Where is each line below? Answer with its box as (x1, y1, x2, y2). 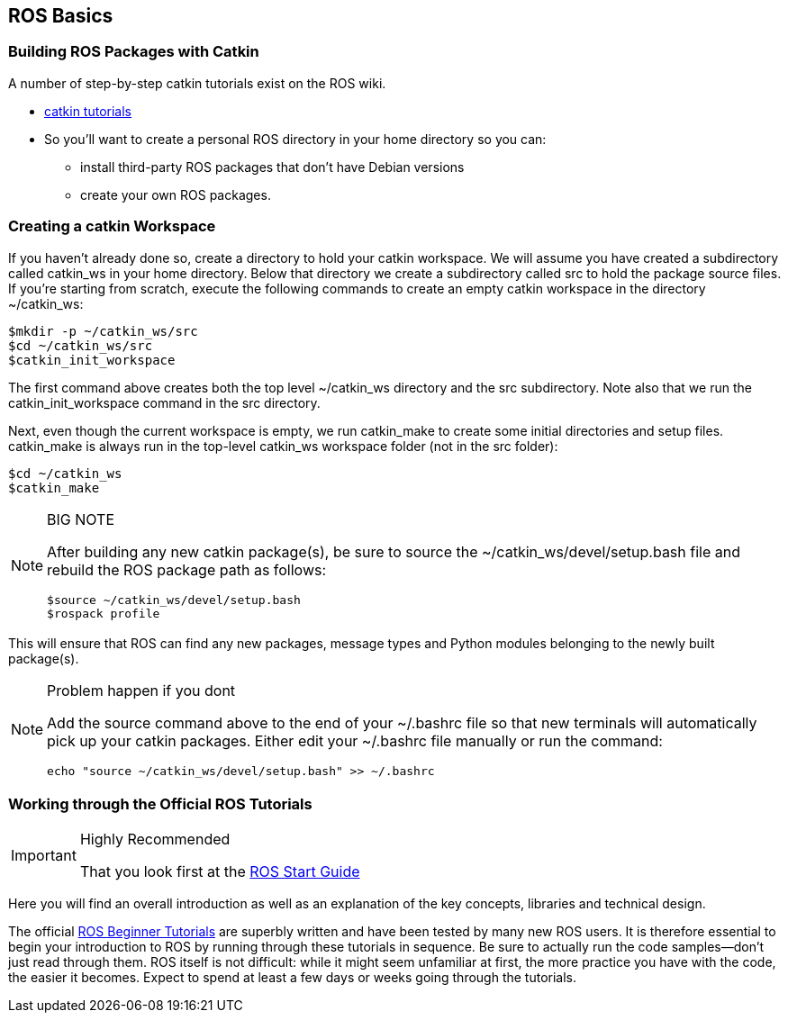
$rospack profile (47, 606, 160, 620)
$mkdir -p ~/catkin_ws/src (8, 323, 198, 338)
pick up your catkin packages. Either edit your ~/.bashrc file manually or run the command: (47, 731, 663, 750)
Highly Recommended (79, 830, 231, 849)
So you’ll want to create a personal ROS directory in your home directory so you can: (44, 131, 547, 147)
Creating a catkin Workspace (8, 217, 216, 236)
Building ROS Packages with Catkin (8, 42, 259, 61)
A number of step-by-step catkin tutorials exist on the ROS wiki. (8, 75, 386, 91)
